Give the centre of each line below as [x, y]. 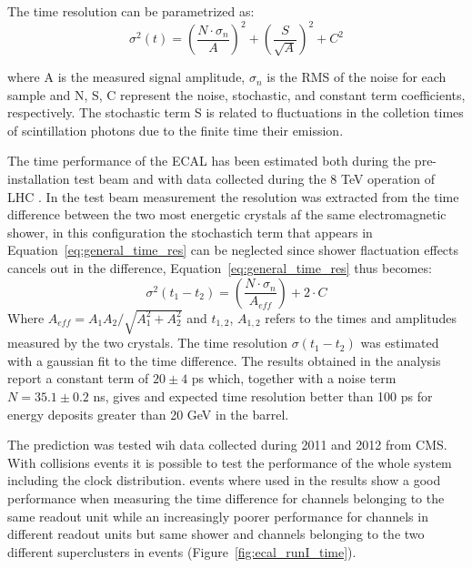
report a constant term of [78, 378]
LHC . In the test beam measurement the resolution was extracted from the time [233, 196]
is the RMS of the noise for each [357, 77]
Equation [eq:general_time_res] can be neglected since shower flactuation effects [233, 250]
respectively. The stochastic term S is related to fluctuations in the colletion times [236, 112]
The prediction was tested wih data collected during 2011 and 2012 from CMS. [227, 445]
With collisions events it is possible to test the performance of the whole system [230, 462]
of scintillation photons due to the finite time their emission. [176, 130]
